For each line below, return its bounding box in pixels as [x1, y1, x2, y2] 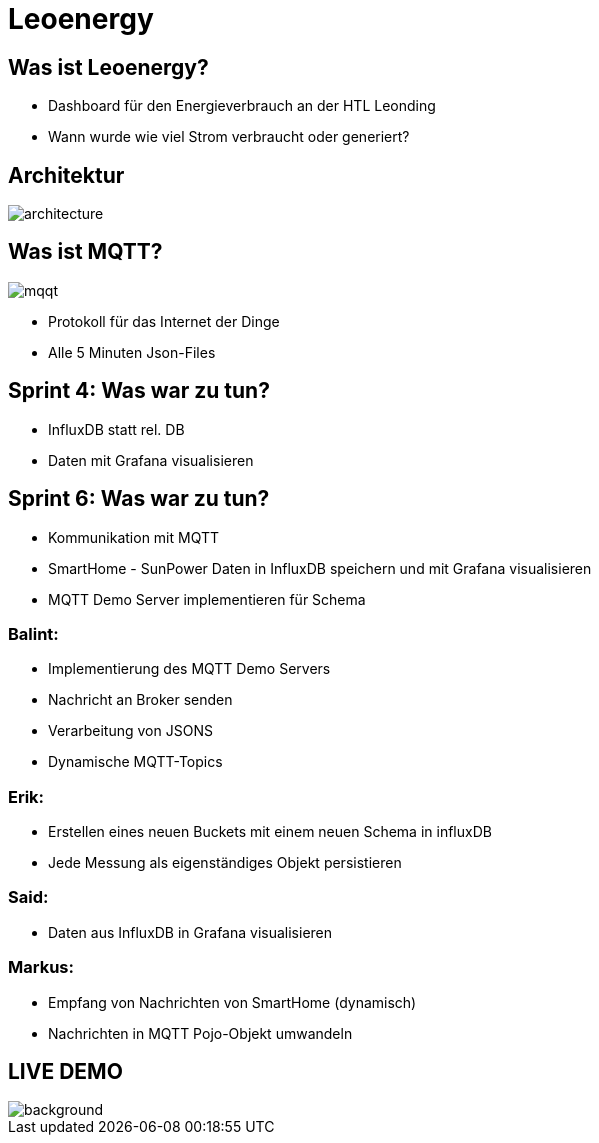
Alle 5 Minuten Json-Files [48, 343, 216, 361]
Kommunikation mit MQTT [48, 528, 220, 546]
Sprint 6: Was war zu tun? [8, 486, 270, 512]
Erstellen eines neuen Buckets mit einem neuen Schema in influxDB [48, 823, 492, 841]
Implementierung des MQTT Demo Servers [48, 660, 331, 678]
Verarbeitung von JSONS [48, 722, 213, 740]
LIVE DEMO [8, 1058, 123, 1084]
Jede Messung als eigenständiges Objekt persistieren [48, 854, 402, 872]
